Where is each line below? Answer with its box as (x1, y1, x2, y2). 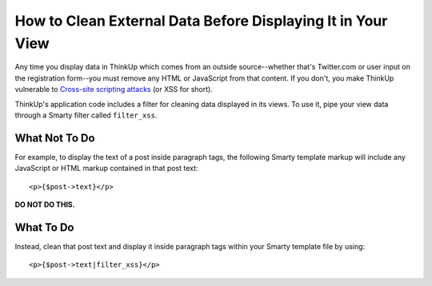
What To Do (14, 220, 74, 234)
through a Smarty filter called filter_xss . (14, 110, 158, 120)
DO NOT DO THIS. (14, 200, 75, 209)
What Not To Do (14, 131, 95, 145)
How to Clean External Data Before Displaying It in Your (14, 12, 388, 30)
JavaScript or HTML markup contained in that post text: (14, 164, 198, 173)
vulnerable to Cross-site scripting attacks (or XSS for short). (14, 85, 214, 94)
